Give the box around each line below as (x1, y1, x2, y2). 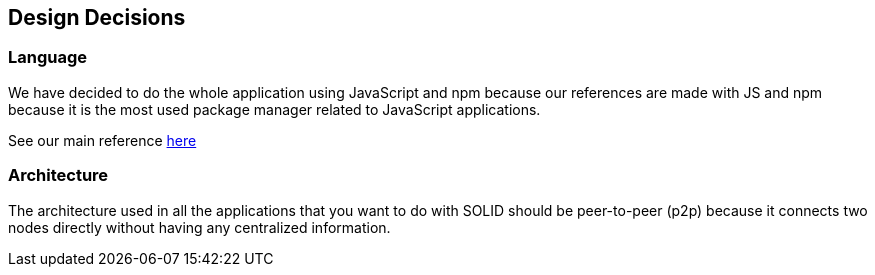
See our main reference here (8, 131, 197, 149)
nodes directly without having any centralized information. (8, 218, 391, 236)
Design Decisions (8, 5, 186, 30)
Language (8, 47, 88, 68)
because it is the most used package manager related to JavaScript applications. (8, 100, 541, 118)
